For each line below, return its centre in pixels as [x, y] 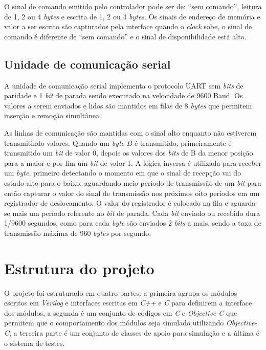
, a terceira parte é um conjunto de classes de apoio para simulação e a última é [134, 332]
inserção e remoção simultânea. [53, 115]
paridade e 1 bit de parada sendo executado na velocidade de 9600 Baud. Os [124, 95]
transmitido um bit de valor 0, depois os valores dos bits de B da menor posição [129, 153]
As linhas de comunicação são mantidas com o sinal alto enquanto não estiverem [130, 132]
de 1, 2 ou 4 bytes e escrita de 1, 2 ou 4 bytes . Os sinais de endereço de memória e [132, 16]
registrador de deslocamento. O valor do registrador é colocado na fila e [116, 203]
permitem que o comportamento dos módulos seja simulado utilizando [114, 323]
